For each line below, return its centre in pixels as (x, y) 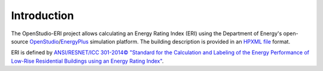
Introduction (42, 16)
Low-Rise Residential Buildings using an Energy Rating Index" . (87, 61)
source (20, 41)
